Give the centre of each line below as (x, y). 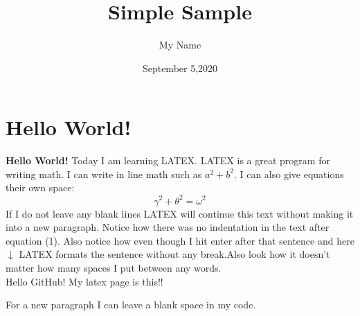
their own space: (40, 187)
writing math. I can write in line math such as (104, 174)
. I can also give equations (289, 174)
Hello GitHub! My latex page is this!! (84, 281)
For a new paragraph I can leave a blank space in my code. (131, 305)
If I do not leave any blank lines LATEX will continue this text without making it (180, 213)
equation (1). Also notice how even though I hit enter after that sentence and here (180, 240)
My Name (180, 45)
